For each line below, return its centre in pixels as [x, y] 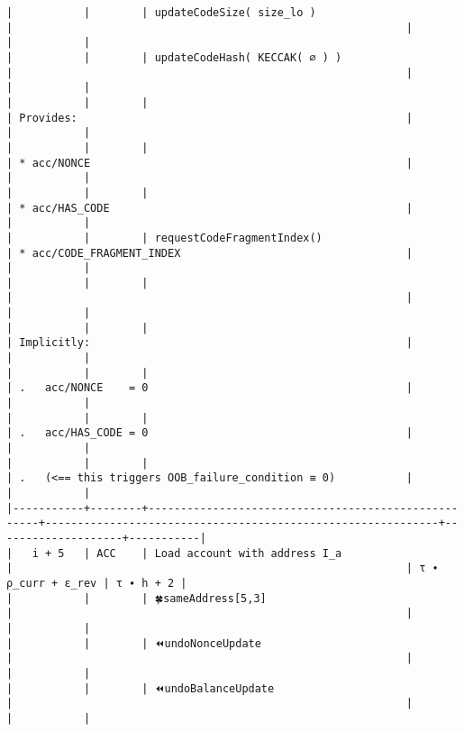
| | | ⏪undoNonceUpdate [134, 643]
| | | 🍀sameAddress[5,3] [136, 598]
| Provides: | [210, 118]
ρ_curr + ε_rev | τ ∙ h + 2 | [97, 583]
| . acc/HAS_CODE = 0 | [210, 433]
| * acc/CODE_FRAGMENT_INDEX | [210, 253]
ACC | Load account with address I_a [219, 553]
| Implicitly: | [210, 343]
